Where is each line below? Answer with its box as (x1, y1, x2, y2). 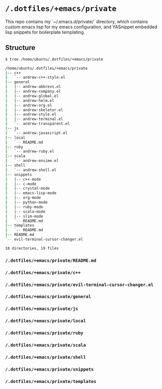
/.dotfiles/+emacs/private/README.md (5, 258, 97, 263)
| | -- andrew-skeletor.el (5, 107, 64, 112)
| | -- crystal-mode (5, 186, 50, 191)
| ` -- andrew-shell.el (5, 167, 57, 173)
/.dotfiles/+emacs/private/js (5, 306, 79, 312)
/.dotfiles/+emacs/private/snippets (5, 366, 94, 372)
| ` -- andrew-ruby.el (5, 149, 55, 154)
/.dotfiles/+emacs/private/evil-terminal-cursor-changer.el (5, 282, 154, 288)
